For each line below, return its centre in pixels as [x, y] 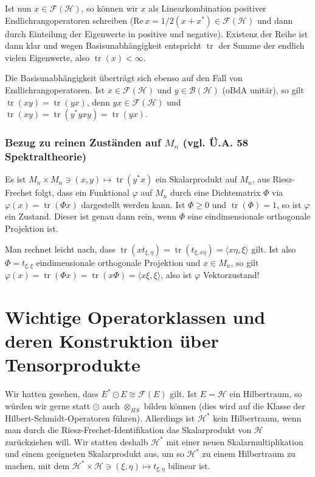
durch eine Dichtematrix [215, 192]
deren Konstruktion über [112, 341]
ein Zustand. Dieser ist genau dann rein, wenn [91, 216]
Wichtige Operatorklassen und [135, 316]
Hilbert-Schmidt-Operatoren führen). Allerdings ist [100, 418]
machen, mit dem [37, 465]
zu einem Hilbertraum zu [249, 454]
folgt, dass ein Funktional [82, 192]
